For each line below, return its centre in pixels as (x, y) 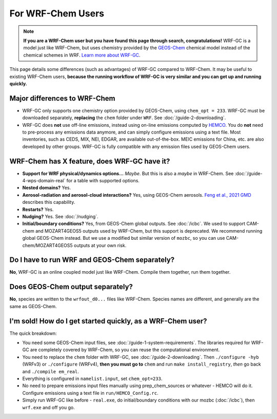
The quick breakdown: (33, 333)
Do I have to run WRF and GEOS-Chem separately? (92, 260)
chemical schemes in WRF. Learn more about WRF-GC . (82, 55)
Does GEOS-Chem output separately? (71, 287)
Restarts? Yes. (38, 209)
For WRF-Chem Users (57, 13)
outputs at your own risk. (100, 245)
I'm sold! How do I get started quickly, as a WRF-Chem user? (108, 321)
